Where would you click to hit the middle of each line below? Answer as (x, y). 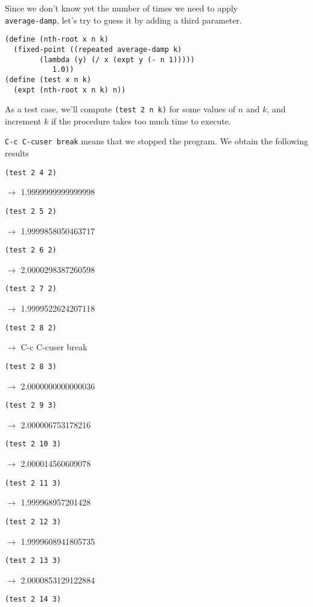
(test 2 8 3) (31, 366)
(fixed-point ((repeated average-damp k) (98, 49)
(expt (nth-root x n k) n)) (70, 90)
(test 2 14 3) (33, 599)
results (17, 153)
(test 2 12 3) (33, 522)
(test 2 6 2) (31, 250)
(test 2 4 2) (31, 172)
